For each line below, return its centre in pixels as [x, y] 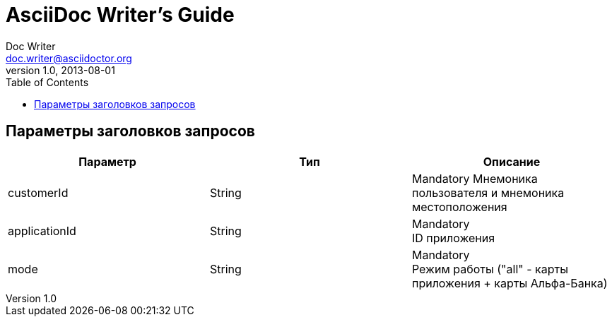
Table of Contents [47, 82]
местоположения [459, 207]
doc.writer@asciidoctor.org [69, 58]
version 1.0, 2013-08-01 [60, 70]
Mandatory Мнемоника [475, 178]
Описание [512, 161]
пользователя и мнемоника [488, 192]
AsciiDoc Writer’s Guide [120, 15]
